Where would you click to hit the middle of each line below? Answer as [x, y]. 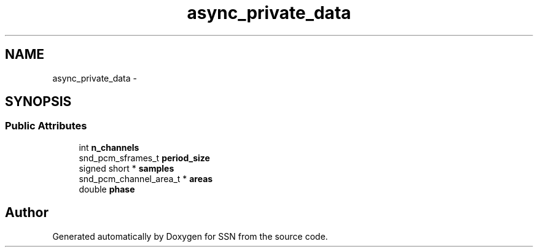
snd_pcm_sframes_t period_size [144, 158]
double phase [107, 189]
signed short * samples [127, 168]
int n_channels [109, 147]
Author [27, 213]
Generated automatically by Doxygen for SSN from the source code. [190, 236]
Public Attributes [46, 126]
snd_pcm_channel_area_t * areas [146, 178]
